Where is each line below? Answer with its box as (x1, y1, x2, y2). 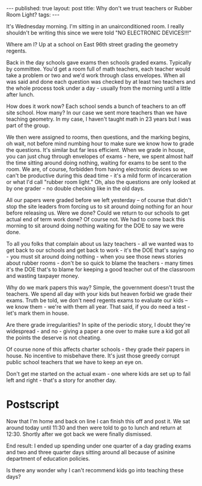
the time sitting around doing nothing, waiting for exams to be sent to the (6, 159, 187, 166)
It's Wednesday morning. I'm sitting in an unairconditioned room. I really (6, 23, 185, 30)
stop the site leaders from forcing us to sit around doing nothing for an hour (6, 203, 194, 210)
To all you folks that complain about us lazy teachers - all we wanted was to (6, 240, 194, 247)
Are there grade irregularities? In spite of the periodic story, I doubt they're (6, 321, 191, 328)
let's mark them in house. (6, 309, 69, 317)
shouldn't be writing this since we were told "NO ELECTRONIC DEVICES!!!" (6, 29, 192, 36)
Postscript (6, 398, 59, 411)
